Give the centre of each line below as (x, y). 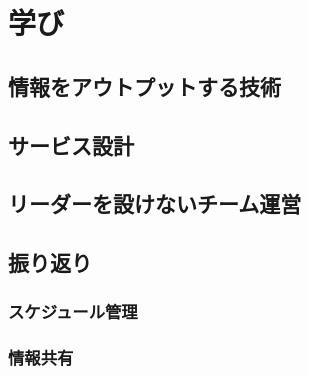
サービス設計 (71, 144)
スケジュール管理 (73, 311)
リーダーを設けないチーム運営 (155, 203)
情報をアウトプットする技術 (144, 85)
